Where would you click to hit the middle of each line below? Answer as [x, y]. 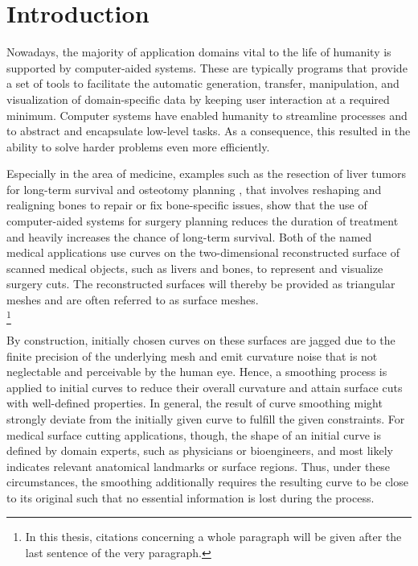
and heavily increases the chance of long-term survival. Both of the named [189, 236]
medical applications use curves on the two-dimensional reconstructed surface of [203, 252]
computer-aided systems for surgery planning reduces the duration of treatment [203, 221]
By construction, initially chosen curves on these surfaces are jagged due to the [201, 339]
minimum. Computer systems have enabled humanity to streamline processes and [207, 115]
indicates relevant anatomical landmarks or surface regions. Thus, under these [199, 466]
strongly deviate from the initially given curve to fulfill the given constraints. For [206, 418]
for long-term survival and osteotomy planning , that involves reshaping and [194, 189]
